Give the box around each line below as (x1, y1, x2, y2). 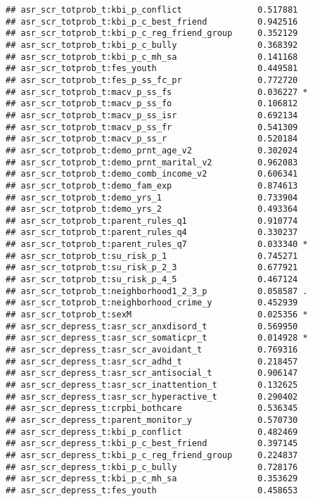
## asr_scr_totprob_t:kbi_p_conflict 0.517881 (6, 5, 298, 15)
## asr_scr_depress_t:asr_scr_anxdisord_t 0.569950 (6, 321, 298, 331)
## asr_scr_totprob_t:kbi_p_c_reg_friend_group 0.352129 (6, 28, 298, 39)
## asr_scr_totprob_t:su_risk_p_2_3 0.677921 (6, 262, 298, 273)
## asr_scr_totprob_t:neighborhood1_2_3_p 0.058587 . (6, 286, 308, 296)
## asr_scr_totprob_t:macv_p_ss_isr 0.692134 (6, 110, 298, 120)
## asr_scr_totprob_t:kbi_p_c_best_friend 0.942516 (6, 16, 298, 27)
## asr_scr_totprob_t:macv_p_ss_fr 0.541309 (6, 122, 298, 132)
